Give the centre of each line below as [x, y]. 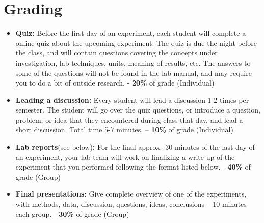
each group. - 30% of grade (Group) [72, 214]
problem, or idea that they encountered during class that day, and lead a [129, 119]
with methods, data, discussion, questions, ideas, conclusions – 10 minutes [131, 204]
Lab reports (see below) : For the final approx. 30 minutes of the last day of [135, 147]
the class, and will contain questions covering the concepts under [116, 53]
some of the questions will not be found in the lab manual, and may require [134, 73]
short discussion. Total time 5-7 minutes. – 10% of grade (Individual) [124, 130]
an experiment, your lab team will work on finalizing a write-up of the [125, 157]
